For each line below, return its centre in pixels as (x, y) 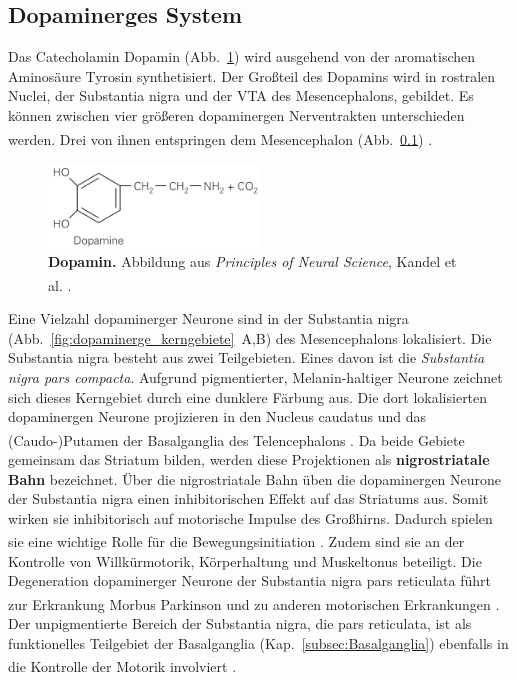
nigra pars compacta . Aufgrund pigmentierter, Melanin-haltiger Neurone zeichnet (255, 376)
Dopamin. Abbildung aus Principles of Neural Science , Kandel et (252, 261)
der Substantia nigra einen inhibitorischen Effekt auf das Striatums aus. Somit (248, 498)
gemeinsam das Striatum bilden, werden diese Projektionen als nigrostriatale (249, 458)
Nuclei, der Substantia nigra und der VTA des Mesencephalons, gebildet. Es (241, 95)
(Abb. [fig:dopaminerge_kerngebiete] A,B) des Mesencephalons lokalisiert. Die (250, 337)
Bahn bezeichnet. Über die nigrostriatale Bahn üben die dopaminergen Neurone (255, 478)
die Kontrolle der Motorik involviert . (122, 665)
